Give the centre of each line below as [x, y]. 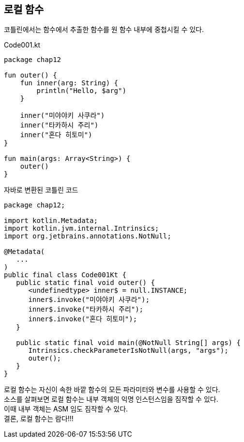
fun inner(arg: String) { [69, 83]
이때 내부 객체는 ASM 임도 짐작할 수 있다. [66, 409]
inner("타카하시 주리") [59, 125]
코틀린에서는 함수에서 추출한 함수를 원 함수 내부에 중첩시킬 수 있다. [104, 30]
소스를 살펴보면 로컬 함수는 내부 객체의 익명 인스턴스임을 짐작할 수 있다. [111, 399]
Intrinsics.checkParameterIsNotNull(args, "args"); [128, 351]
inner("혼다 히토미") [56, 135]
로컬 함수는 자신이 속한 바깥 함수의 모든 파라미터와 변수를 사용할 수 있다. [112, 390]
